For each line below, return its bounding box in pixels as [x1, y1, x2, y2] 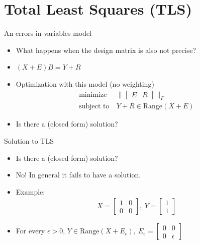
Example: [16, 186, 45, 197]
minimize [79, 91, 107, 98]
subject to [79, 103, 110, 110]
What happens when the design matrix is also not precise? [16, 44, 196, 55]
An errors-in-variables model [4, 28, 92, 38]
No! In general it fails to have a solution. [16, 169, 141, 180]
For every [16, 225, 45, 236]
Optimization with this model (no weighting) [16, 78, 154, 89]
